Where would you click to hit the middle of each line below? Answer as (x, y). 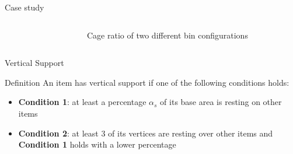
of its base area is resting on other (221, 102)
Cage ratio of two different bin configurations (168, 35)
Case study (25, 7)
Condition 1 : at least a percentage (82, 102)
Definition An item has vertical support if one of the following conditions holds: (147, 82)
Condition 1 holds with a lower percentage (97, 144)
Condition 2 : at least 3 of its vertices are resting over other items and (146, 133)
